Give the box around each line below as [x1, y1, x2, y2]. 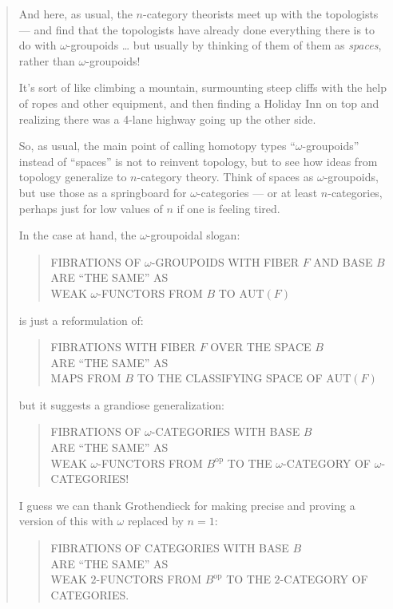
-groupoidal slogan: [146, 227, 240, 243]
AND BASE [313, 253, 373, 270]
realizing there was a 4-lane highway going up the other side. [18, 110, 316, 127]
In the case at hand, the [18, 227, 137, 243]
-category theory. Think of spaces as [137, 168, 314, 185]
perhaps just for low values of [18, 200, 163, 216]
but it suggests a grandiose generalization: [18, 396, 224, 413]
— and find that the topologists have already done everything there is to [18, 21, 375, 38]
